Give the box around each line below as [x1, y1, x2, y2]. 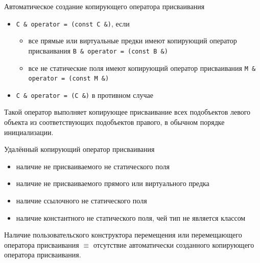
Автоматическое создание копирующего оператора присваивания [4, 1, 205, 11]
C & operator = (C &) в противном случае [16, 89, 153, 100]
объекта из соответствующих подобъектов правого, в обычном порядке [4, 117, 225, 127]
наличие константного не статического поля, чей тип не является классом [16, 212, 246, 223]
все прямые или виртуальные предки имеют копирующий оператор [28, 35, 237, 46]
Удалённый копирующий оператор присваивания [4, 144, 155, 154]
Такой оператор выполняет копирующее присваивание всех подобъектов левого [4, 107, 251, 117]
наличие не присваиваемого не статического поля [16, 161, 170, 171]
